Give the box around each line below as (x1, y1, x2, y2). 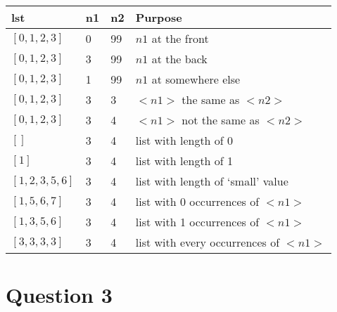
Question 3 (6, 280, 113, 309)
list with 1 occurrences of (135, 214, 260, 230)
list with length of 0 (135, 132, 234, 148)
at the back (151, 51, 208, 67)
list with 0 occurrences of (135, 193, 260, 209)
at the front (151, 30, 209, 46)
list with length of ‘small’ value (135, 173, 288, 189)
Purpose (135, 9, 182, 25)
